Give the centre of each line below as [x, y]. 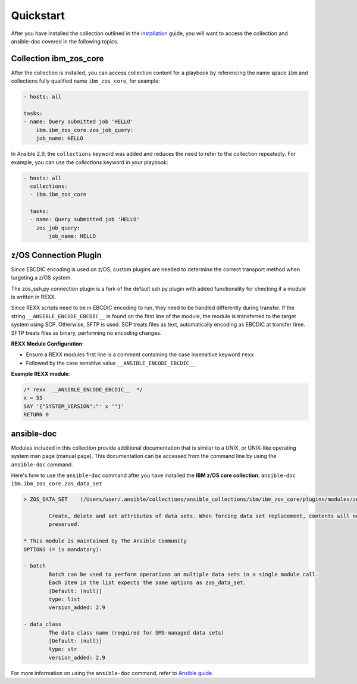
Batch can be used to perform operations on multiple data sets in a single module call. [183, 574]
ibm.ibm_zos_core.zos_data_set [57, 484]
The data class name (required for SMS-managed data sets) [137, 633]
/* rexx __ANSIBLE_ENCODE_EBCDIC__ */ [83, 390]
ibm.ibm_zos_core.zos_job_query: [85, 130]
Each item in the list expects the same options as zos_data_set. [148, 583]
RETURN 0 [36, 415]
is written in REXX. [34, 297]
